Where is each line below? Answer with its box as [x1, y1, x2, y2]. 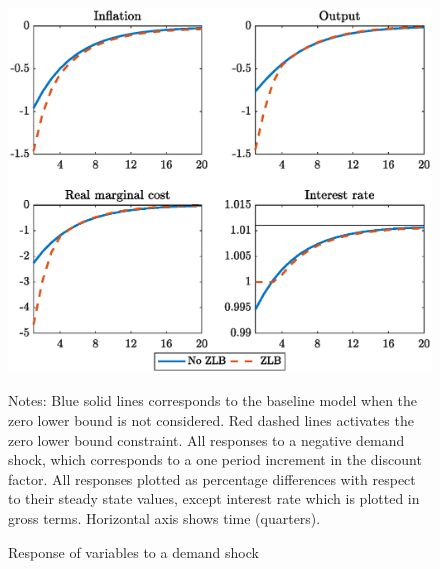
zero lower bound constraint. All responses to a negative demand [8, 429, 405, 450]
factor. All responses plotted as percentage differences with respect [8, 468, 416, 489]
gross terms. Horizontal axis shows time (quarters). [8, 507, 321, 528]
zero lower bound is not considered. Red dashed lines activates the [8, 409, 414, 430]
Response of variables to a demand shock [8, 541, 259, 562]
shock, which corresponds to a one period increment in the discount [8, 449, 422, 470]
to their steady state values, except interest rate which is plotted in [8, 488, 420, 509]
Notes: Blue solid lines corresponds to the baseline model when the [8, 390, 418, 411]
